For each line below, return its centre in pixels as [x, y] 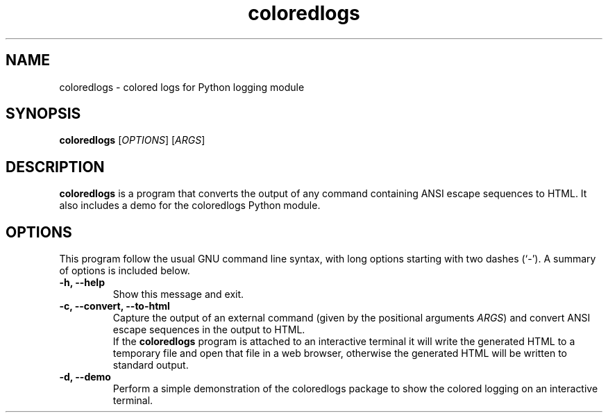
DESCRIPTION [55, 167]
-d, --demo [85, 377]
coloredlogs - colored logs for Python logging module [182, 87]
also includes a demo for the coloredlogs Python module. [190, 206]
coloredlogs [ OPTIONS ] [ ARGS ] [132, 140]
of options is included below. [125, 271]
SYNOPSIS [43, 114]
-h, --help [82, 283]
